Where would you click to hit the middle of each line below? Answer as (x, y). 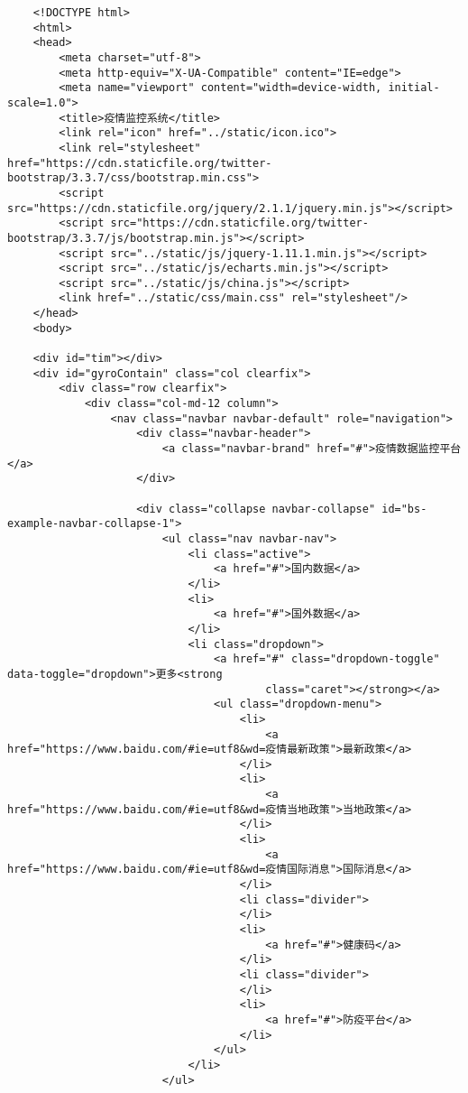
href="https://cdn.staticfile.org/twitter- (140, 163)
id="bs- (404, 509)
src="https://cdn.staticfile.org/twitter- (239, 223)
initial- (414, 88)
